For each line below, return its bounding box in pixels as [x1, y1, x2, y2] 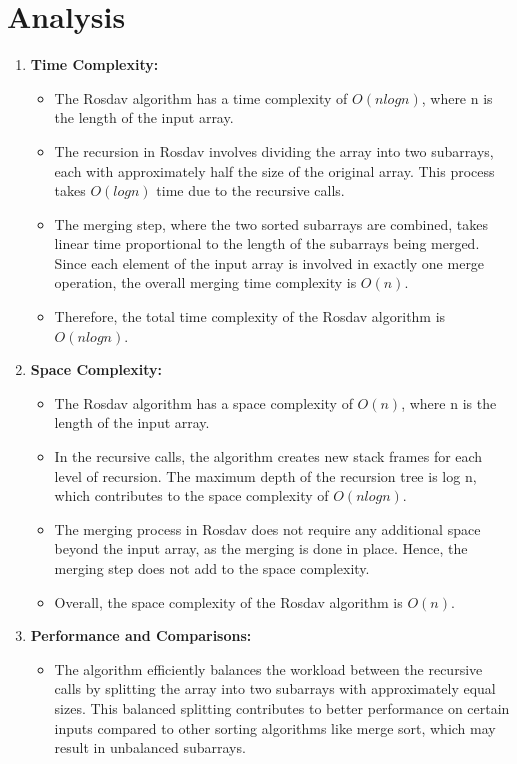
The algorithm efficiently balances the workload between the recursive [54, 658, 483, 679]
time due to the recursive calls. [156, 180, 345, 201]
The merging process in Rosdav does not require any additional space [54, 518, 481, 539]
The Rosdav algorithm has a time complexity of [54, 87, 348, 108]
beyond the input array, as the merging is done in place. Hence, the [54, 538, 468, 559]
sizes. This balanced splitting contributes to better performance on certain [54, 697, 510, 718]
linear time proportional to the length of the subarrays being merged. [54, 233, 480, 254]
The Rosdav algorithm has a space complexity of [54, 392, 353, 413]
